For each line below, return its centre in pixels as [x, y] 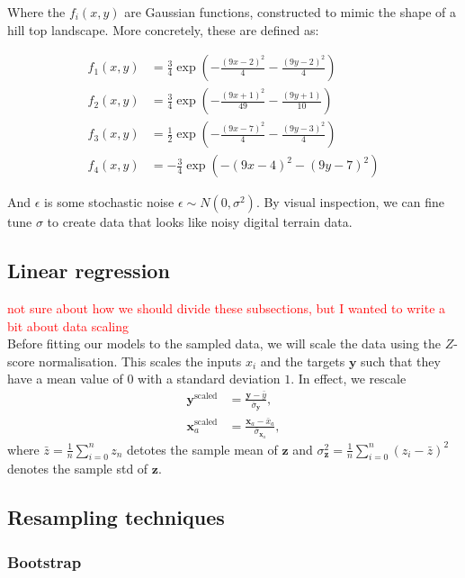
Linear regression [89, 271]
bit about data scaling [68, 325]
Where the [36, 12]
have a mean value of [65, 379]
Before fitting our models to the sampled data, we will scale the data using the [224, 343]
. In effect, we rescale [349, 379]
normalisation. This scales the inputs [140, 361]
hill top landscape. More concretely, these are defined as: [163, 29]
